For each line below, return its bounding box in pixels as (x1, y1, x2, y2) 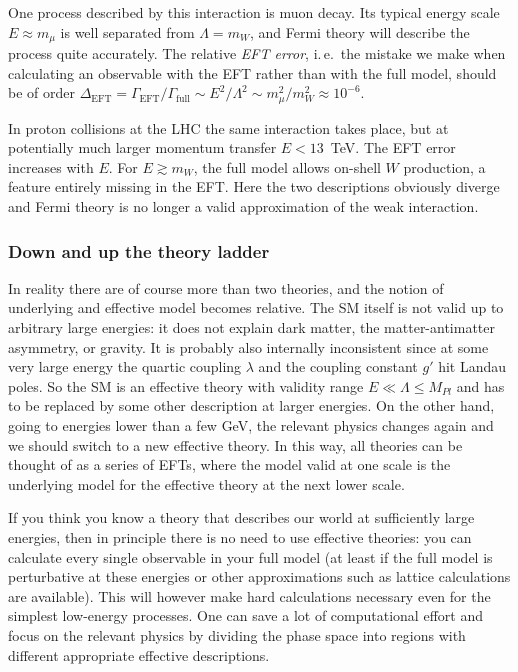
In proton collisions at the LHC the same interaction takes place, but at (8, 117, 449, 138)
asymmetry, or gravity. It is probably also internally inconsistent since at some (8, 336, 489, 357)
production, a (403, 156, 486, 177)
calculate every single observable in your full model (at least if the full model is (8, 546, 493, 567)
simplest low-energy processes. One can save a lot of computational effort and (8, 605, 483, 626)
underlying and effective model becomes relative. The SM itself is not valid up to (8, 297, 504, 318)
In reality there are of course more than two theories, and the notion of (8, 277, 444, 298)
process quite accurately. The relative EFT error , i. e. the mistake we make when (8, 43, 506, 64)
